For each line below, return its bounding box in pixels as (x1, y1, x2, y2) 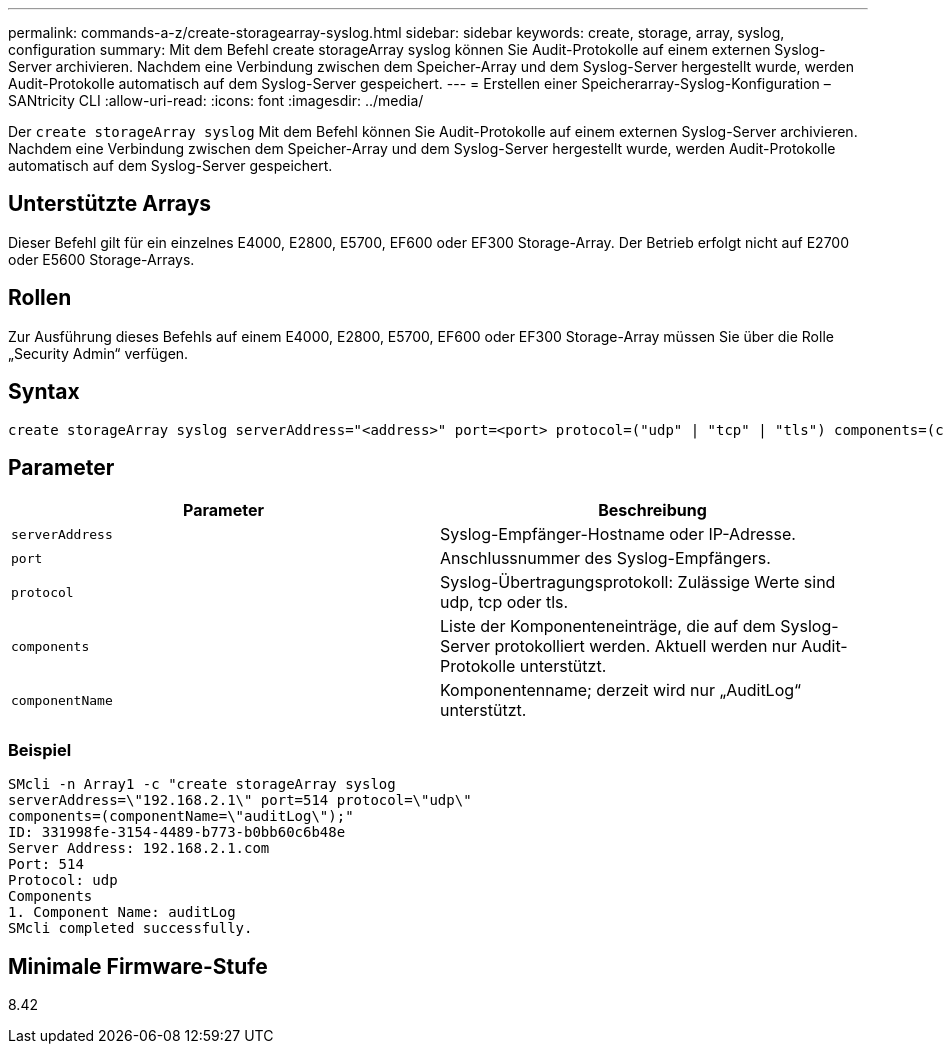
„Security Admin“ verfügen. (8, 344, 189, 362)
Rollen (8, 285, 72, 311)
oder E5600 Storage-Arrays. (8, 250, 195, 268)
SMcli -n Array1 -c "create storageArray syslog (8, 776, 396, 793)
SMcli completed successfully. (8, 920, 253, 937)
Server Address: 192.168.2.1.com (8, 840, 270, 857)
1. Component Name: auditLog (8, 904, 236, 921)
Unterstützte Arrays (8, 191, 212, 217)
